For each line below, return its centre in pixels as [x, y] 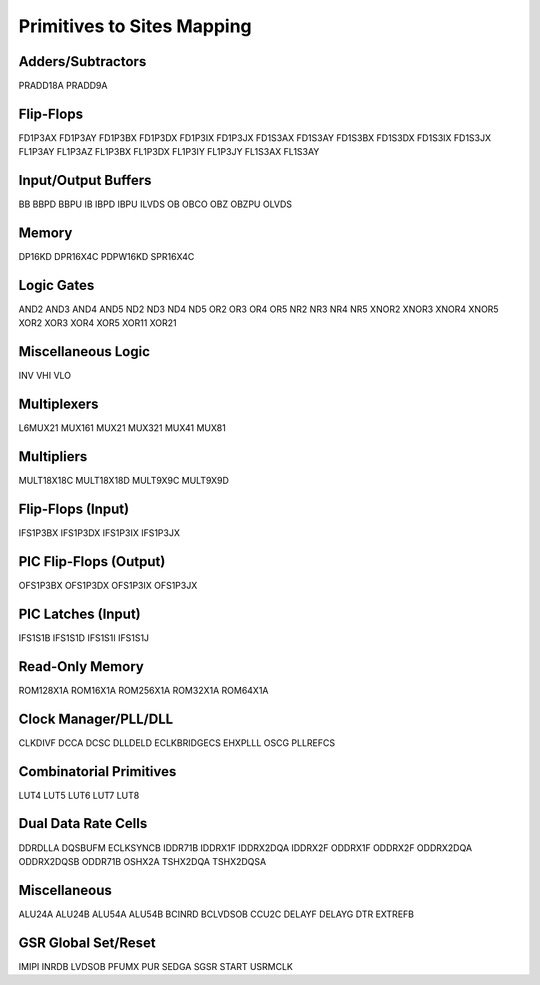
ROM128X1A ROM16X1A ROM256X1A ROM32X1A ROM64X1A [143, 690]
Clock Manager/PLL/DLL [96, 718]
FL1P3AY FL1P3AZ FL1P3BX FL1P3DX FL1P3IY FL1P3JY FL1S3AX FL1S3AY [169, 152]
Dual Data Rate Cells [83, 823]
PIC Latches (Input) [80, 613]
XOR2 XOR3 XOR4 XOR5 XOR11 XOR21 [97, 323]
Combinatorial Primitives [97, 771]
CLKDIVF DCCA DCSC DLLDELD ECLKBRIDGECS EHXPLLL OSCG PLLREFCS [177, 742]
